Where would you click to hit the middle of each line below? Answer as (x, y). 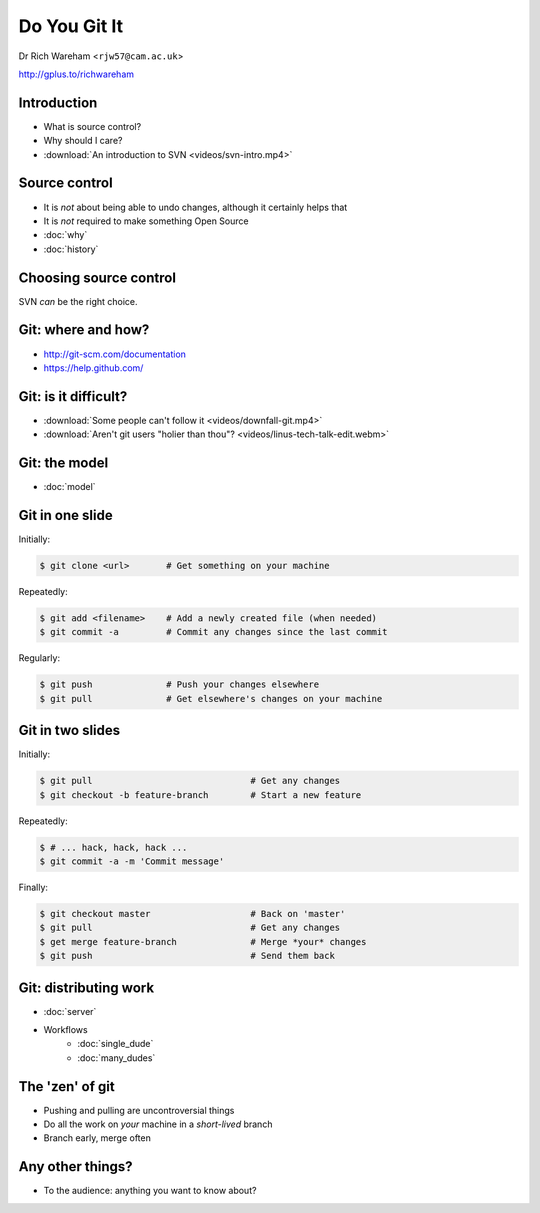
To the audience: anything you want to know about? (150, 1191)
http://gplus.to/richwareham (76, 74)
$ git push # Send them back (187, 956)
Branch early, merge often (97, 1138)
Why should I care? (83, 141)
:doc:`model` (69, 487)
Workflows (66, 1029)
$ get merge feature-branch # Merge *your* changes (203, 941)
